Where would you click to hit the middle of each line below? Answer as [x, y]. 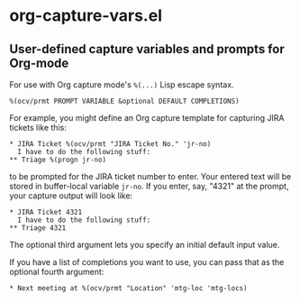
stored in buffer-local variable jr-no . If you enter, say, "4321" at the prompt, [149, 186]
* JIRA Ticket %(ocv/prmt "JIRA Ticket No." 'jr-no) [110, 144]
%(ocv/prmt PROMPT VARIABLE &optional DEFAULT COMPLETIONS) [125, 101]
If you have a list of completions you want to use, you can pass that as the [147, 262]
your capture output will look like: [71, 196]
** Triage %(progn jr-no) [58, 160]
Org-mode [39, 63]
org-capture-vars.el [86, 16]
